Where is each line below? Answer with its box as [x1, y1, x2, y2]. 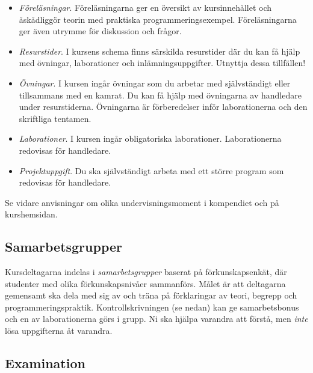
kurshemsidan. [5, 208, 58, 220]
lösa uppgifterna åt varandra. [5, 324, 113, 337]
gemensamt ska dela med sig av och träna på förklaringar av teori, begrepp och [5, 289, 297, 302]
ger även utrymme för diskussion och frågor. [19, 25, 182, 37]
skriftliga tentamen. [19, 112, 91, 124]
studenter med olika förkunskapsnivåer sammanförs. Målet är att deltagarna [5, 277, 286, 290]
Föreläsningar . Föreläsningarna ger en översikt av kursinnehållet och [19, 1, 272, 13]
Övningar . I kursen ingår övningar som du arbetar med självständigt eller [19, 76, 291, 89]
